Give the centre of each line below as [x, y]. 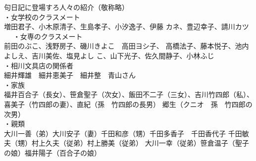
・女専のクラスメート [48, 36]
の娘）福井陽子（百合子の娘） [52, 152]
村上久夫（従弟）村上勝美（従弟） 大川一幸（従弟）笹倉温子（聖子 [140, 143]
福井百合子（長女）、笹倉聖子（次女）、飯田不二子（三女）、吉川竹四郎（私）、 [129, 94]
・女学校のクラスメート [42, 17]
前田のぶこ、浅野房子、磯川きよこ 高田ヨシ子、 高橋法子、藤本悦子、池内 [127, 46]
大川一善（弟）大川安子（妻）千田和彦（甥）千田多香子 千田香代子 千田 [123, 133]
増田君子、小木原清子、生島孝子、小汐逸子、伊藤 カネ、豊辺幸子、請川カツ [127, 27]
